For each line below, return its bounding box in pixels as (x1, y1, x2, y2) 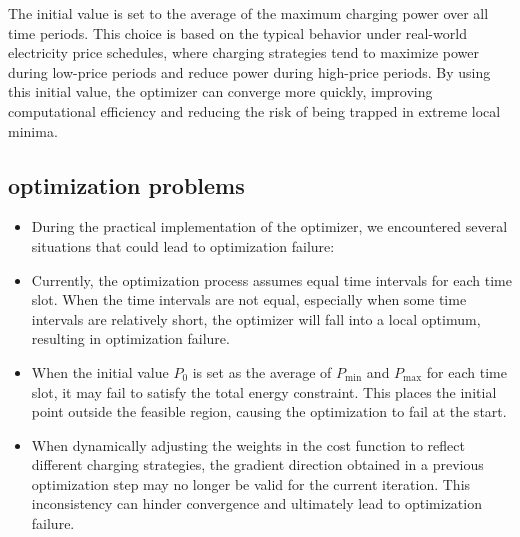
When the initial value (31, 361, 169, 382)
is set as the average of (192, 361, 332, 382)
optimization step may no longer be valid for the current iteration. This (31, 473, 471, 494)
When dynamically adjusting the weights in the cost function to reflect (31, 434, 465, 455)
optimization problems (8, 169, 245, 200)
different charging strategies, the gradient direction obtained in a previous (31, 454, 484, 475)
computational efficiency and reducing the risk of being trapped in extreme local (8, 100, 501, 121)
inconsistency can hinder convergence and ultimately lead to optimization (31, 493, 482, 514)
